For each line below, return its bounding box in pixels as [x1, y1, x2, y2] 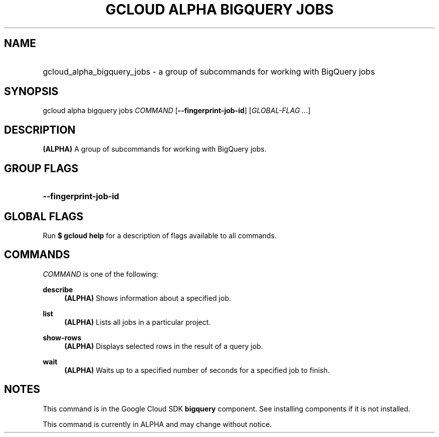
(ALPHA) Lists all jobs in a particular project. [64, 317, 211, 326]
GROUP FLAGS [4, 162, 79, 175]
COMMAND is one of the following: [43, 269, 158, 278]
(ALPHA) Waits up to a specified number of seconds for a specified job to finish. [64, 365, 330, 374]
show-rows [43, 333, 82, 342]
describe [43, 285, 73, 294]
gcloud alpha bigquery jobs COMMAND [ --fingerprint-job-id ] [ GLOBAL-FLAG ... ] [43, 106, 311, 115]
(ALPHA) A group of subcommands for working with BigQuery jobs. [43, 145, 267, 154]
